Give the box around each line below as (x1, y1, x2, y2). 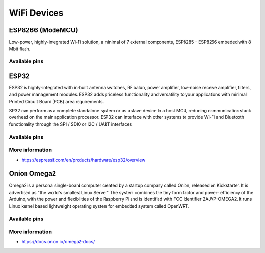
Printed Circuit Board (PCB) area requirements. (9, 98, 104, 104)
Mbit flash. (9, 46, 31, 52)
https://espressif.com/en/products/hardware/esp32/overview (21, 157, 146, 163)
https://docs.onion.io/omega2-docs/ (21, 239, 95, 245)
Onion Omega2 (9, 169, 56, 178)
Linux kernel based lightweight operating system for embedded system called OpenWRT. (9, 203, 189, 209)
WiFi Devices (9, 7, 64, 18)
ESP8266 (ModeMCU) (9, 26, 78, 34)
